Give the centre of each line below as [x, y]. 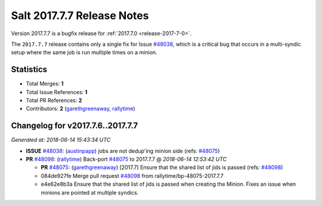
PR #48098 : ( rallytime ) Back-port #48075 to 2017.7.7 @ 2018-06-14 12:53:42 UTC [126, 159]
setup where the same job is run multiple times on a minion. [84, 52]
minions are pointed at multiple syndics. [90, 192]
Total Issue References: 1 [57, 92]
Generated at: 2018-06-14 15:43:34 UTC [61, 140]
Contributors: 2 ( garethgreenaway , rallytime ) [80, 109]
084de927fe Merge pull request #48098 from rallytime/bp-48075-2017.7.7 [132, 176]
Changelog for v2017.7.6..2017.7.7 [75, 126]
